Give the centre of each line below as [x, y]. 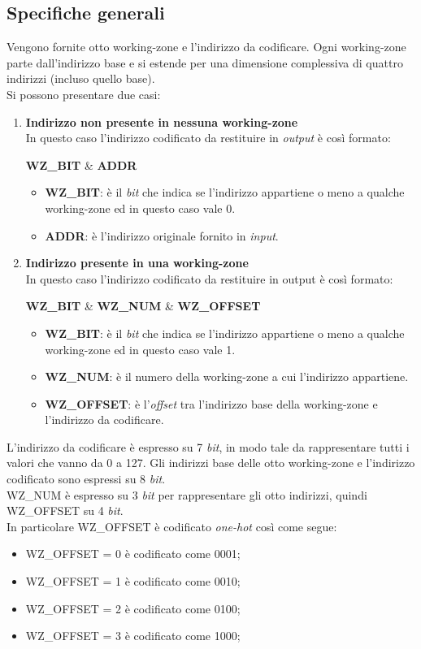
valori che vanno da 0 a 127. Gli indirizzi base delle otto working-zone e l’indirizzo [211, 463]
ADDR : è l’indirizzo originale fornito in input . [162, 235]
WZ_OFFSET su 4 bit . [65, 511]
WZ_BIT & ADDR [81, 164]
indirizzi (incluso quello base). [81, 78]
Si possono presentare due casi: [84, 94]
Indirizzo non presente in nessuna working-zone [162, 121]
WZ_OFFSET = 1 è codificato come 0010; [133, 581]
